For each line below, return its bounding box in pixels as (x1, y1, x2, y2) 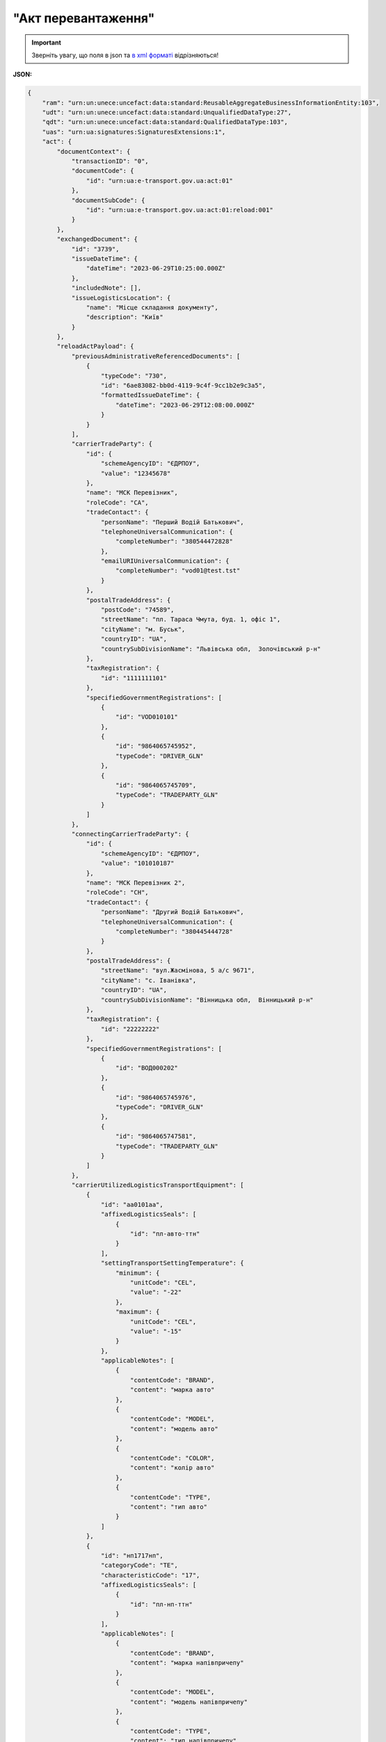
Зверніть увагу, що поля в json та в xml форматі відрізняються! (31, 51, 219, 59)
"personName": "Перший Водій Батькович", (101, 518, 244, 526)
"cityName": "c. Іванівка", (101, 976, 197, 984)
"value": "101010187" (101, 859, 175, 868)
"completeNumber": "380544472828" (115, 537, 233, 546)
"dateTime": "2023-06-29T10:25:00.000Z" (86, 265, 226, 272)
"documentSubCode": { (71, 196, 145, 204)
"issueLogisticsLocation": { (71, 293, 171, 302)
